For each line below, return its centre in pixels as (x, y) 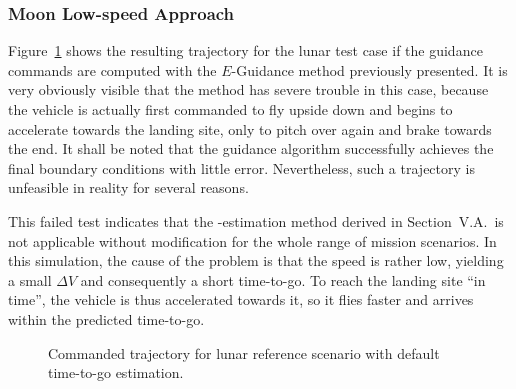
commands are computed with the (112, 69)
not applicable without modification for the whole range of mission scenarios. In (252, 240)
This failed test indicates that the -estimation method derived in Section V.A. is (256, 220)
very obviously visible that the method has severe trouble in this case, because (248, 89)
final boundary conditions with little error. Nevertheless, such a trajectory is (241, 167)
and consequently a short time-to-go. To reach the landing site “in (283, 279)
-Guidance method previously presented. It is (369, 69)
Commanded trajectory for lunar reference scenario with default (244, 352)
